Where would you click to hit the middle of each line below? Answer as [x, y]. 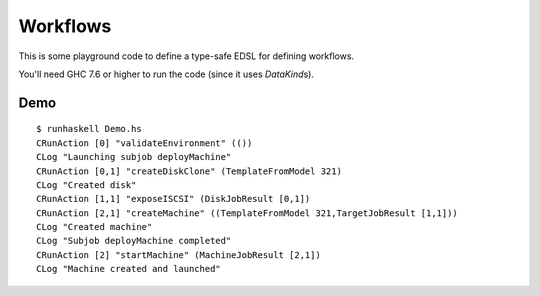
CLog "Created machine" [94, 227]
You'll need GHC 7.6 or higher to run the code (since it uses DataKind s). [166, 74]
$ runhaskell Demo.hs [89, 129]
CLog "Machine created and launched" [129, 269]
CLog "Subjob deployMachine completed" [134, 241]
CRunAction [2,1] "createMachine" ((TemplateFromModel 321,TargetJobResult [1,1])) [247, 213]
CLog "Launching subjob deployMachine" [134, 157]
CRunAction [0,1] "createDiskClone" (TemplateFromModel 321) [189, 171]
